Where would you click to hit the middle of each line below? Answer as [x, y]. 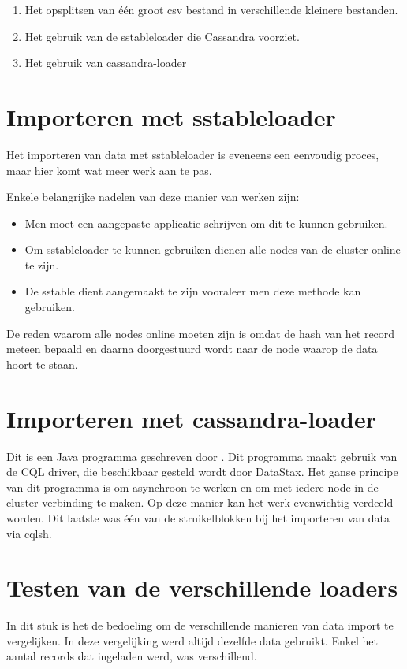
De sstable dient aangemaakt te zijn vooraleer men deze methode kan [193, 291]
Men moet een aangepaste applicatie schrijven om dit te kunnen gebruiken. [206, 223]
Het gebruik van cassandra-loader [106, 63]
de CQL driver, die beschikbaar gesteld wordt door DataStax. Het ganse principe [202, 472]
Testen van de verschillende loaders [202, 587]
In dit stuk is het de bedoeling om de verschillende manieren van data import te [200, 625]
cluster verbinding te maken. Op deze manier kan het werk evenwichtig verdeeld [200, 502]
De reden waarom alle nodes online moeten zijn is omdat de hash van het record [201, 333]
